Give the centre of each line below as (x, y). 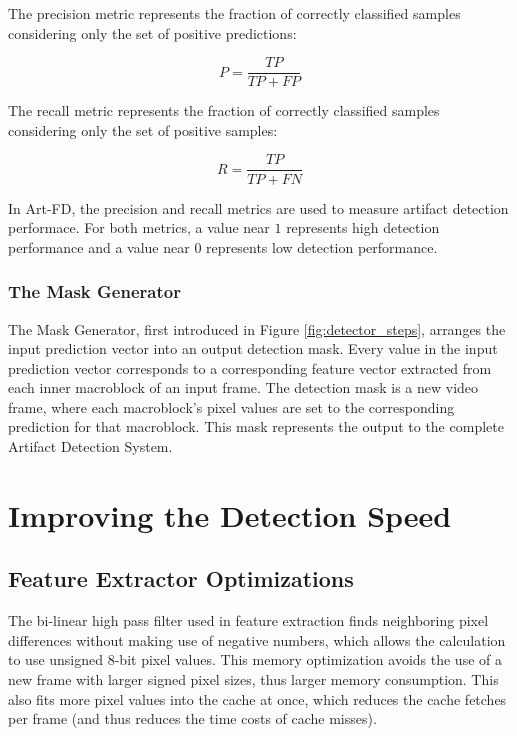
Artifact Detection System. (90, 446)
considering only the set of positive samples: (143, 129)
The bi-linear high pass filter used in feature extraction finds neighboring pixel (248, 620)
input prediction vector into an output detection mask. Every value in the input (253, 348)
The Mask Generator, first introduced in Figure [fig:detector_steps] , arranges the (257, 328)
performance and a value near (99, 246)
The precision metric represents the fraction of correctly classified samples (234, 13)
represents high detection (363, 227)
